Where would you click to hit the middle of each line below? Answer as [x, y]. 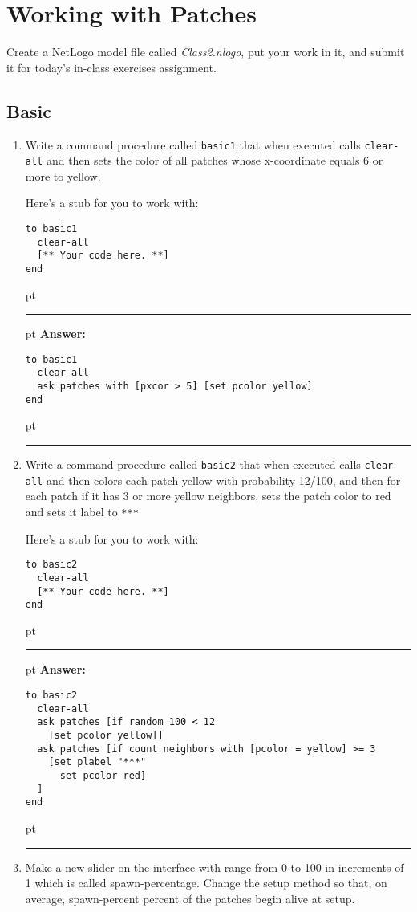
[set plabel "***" [97, 762]
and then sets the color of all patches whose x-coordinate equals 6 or [215, 160]
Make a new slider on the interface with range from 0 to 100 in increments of [215, 867]
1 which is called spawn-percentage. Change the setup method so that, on [206, 883]
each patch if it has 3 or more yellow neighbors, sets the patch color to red [208, 496]
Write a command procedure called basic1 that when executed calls [193, 144]
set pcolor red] [103, 775]
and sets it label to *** [82, 511]
